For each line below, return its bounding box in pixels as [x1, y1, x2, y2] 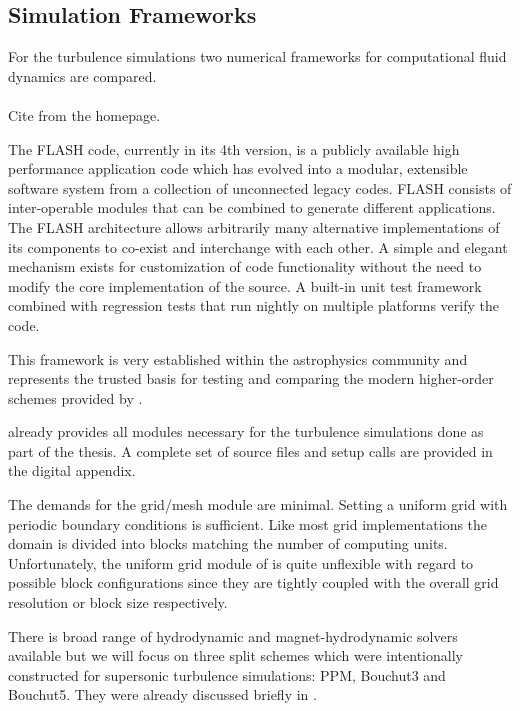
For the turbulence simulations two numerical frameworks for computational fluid [8, 46, 507, 67]
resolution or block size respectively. [8, 592, 228, 613]
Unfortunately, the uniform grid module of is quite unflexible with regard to [8, 552, 474, 573]
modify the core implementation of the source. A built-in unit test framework [8, 275, 482, 296]
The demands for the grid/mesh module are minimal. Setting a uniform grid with [8, 494, 508, 515]
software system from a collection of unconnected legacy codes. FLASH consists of [8, 177, 512, 198]
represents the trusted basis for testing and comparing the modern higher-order [8, 368, 494, 389]
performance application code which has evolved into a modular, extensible [8, 158, 468, 179]
